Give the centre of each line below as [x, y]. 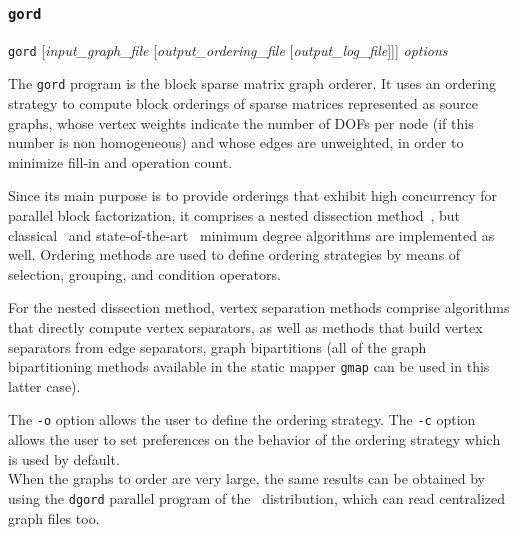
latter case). [44, 385]
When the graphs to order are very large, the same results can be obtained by [246, 478]
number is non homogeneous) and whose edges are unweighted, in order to [236, 142]
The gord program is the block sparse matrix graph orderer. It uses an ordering [252, 83]
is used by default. [64, 458]
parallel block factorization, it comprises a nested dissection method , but [234, 215]
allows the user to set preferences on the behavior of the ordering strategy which [254, 439]
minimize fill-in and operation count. [120, 161]
